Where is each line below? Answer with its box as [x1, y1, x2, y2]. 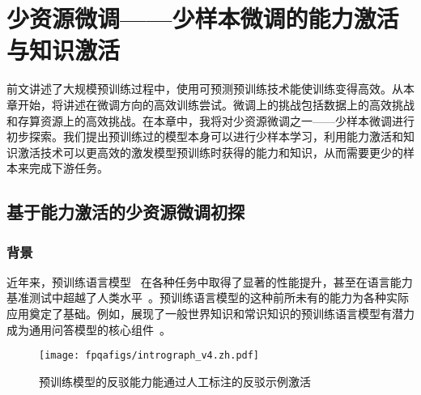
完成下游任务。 [28, 159, 108, 176]
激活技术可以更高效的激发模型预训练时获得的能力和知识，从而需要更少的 [17, 143, 403, 160]
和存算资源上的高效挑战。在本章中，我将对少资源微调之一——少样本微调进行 [6, 112, 415, 129]
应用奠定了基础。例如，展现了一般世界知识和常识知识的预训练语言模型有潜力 [6, 305, 415, 322]
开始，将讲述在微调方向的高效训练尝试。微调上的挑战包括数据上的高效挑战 [17, 96, 415, 113]
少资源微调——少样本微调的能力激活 [6, 2, 399, 35]
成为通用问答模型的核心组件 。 [6, 321, 171, 338]
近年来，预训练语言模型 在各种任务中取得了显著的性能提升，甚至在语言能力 [6, 273, 413, 290]
